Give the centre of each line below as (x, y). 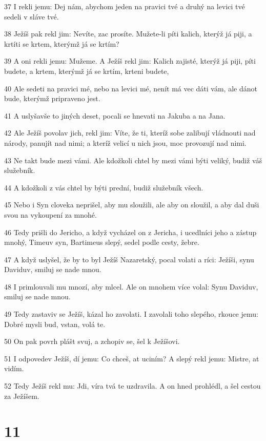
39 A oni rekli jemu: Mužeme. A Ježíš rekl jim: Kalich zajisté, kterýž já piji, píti (130, 61)
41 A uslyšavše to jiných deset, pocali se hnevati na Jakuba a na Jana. (115, 115)
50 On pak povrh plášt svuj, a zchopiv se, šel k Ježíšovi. (92, 341)
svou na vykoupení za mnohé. (50, 214)
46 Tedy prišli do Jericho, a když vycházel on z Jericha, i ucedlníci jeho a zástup (130, 232)
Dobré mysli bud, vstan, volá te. (55, 324)
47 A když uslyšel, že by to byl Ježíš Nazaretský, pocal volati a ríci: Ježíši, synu (129, 259)
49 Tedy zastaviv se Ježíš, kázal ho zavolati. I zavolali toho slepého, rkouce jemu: (131, 314)
